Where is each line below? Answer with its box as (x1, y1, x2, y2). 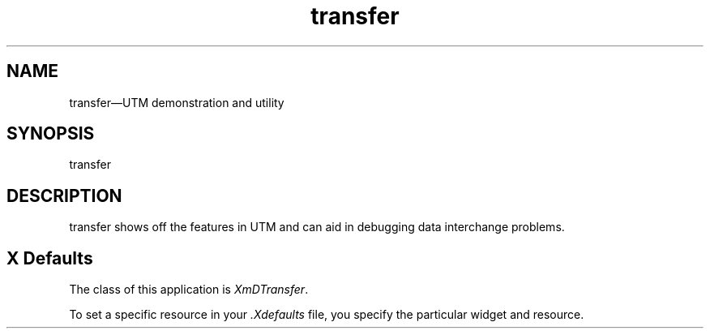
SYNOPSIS (6, 123, 95, 144)
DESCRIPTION (6, 185, 122, 206)
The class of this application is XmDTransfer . (69, 282, 309, 297)
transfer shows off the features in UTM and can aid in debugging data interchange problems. (69, 220, 565, 234)
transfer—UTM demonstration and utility (69, 95, 284, 110)
